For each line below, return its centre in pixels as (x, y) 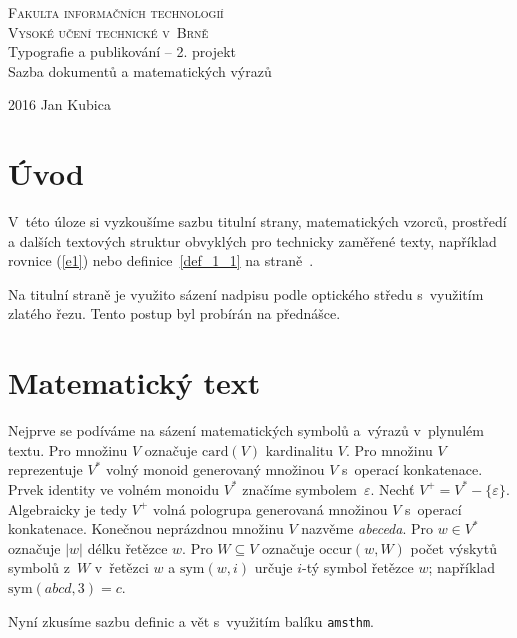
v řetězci (121, 567)
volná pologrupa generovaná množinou (270, 508)
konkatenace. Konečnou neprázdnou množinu (146, 528)
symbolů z (39, 567)
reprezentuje (45, 469)
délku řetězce (127, 547)
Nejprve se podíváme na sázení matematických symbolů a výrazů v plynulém (246, 430)
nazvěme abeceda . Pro (367, 528)
